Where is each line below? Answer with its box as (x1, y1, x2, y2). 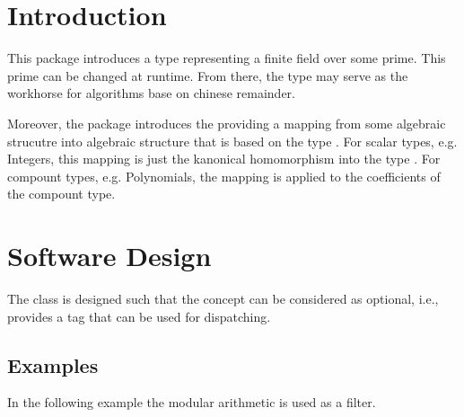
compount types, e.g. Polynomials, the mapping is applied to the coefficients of (7, 166, 441, 185)
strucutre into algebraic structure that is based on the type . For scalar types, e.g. (7, 131, 458, 150)
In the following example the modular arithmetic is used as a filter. (7, 393, 376, 412)
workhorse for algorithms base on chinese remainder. (7, 84, 295, 102)
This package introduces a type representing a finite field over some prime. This (7, 49, 446, 67)
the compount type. (7, 184, 116, 203)
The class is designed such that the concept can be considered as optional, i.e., (7, 289, 439, 307)
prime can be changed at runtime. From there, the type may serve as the (7, 66, 408, 84)
